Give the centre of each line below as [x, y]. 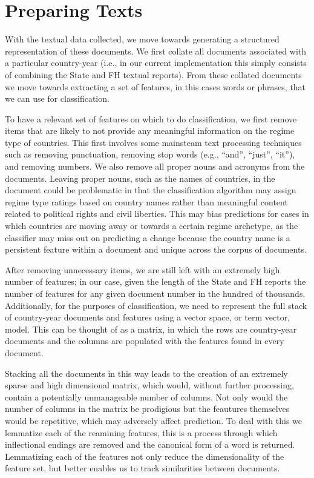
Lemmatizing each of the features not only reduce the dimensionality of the [145, 456]
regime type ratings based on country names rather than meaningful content [146, 201]
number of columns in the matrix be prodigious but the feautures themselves [147, 409]
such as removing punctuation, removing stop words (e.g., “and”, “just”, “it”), [150, 154]
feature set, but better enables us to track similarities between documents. [142, 468]
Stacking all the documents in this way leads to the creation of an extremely [146, 373]
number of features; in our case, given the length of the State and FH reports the [155, 281]
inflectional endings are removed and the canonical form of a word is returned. [150, 444]
